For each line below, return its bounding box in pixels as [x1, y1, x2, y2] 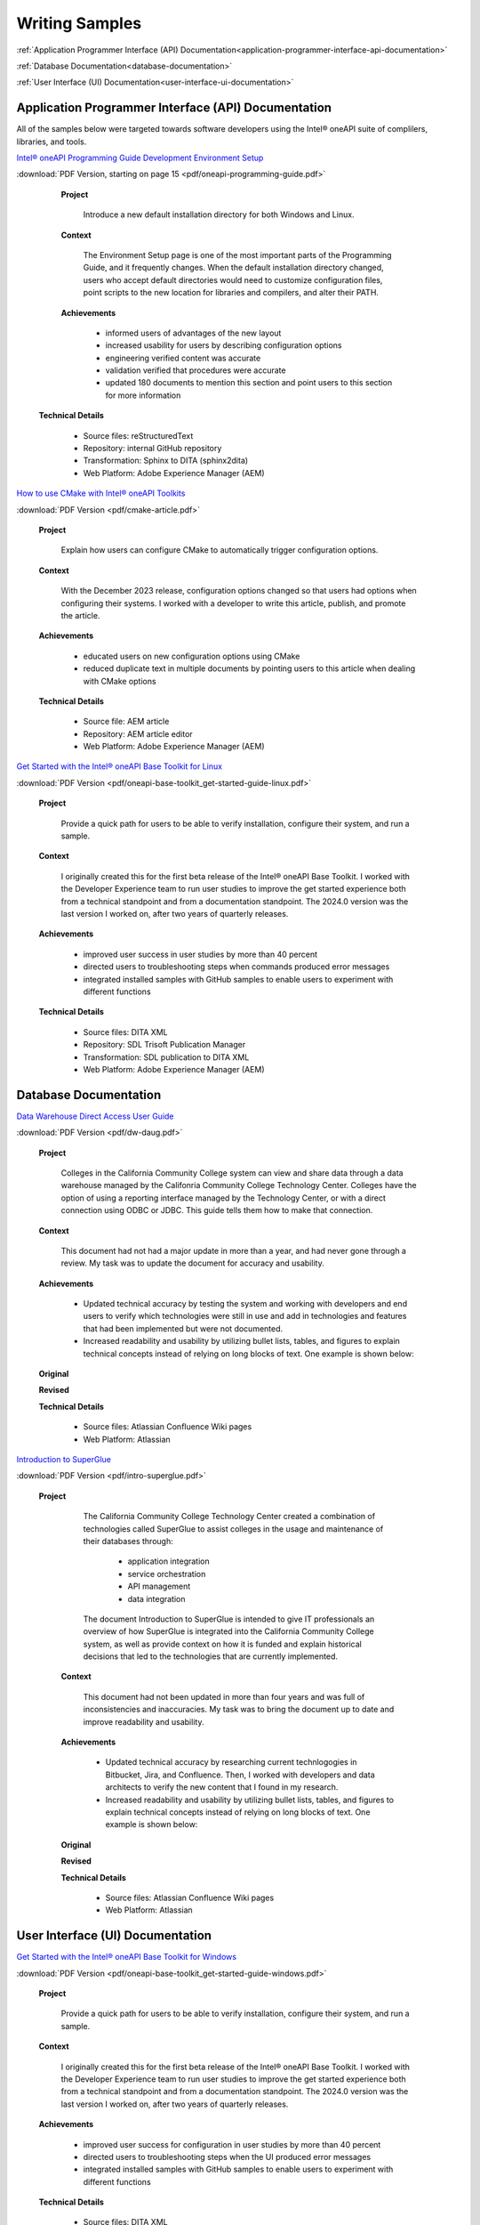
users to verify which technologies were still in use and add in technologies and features [83, 1311, 407, 1322]
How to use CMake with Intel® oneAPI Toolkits [16, 488, 186, 498]
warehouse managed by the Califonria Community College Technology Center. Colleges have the [60, 1180, 417, 1191]
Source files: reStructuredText [83, 430, 194, 441]
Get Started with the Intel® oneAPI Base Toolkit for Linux [16, 761, 222, 772]
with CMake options [83, 676, 156, 686]
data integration [127, 1593, 186, 1604]
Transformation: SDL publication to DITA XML [83, 1051, 250, 1063]
